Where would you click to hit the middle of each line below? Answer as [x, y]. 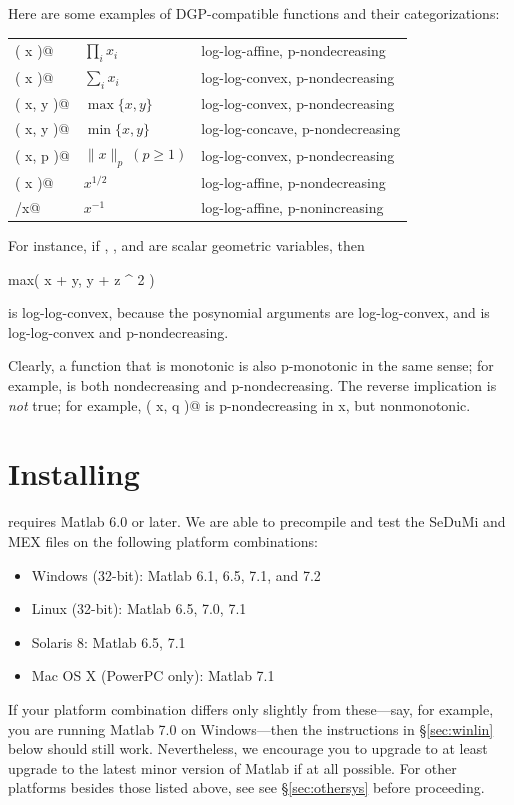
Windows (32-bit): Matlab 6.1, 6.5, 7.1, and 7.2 [176, 574]
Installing [74, 473]
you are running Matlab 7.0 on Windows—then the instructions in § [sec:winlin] [251, 728]
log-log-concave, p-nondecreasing [301, 128]
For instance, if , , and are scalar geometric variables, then [186, 245]
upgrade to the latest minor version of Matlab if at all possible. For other [232, 767]
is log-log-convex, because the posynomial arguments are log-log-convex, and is [249, 312]
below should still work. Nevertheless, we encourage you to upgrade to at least [248, 748]
